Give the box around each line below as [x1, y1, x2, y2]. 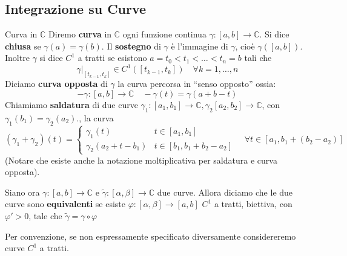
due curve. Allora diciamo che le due [157, 185, 293, 198]
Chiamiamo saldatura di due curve [5, 98, 138, 110]
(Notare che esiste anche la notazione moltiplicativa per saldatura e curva [5, 153, 277, 166]
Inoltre [5, 51, 30, 64]
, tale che [28, 210, 62, 222]
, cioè [235, 39, 255, 52]
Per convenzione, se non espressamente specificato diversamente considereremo [5, 229, 296, 242]
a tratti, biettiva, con [214, 197, 292, 210]
